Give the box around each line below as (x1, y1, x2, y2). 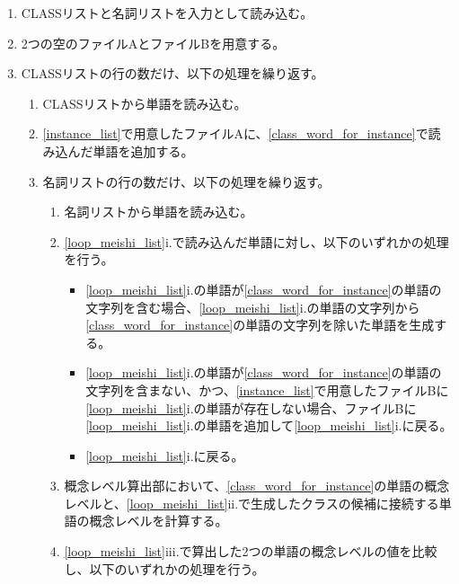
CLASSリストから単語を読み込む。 (42, 93, 247, 112)
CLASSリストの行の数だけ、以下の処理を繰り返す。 (21, 64, 324, 83)
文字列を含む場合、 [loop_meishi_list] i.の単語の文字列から (85, 297, 420, 316)
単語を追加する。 (93, 141, 194, 160)
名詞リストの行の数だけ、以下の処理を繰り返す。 (42, 172, 331, 190)
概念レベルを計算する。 (89, 511, 228, 530)
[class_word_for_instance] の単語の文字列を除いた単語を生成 (85, 315, 435, 334)
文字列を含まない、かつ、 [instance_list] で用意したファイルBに (85, 380, 449, 399)
